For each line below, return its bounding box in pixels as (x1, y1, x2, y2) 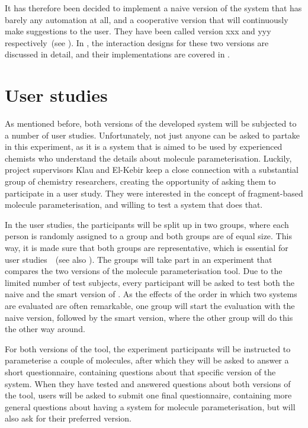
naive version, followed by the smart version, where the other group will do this (5, 311, 293, 323)
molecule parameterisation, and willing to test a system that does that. (5, 198, 263, 211)
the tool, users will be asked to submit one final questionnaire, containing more (5, 389, 292, 401)
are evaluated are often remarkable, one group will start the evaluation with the (5, 300, 295, 311)
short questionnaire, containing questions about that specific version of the (5, 365, 276, 378)
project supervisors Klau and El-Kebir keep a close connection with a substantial (5, 163, 299, 176)
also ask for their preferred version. (5, 412, 131, 424)
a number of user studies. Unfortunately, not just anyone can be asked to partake (5, 128, 300, 141)
